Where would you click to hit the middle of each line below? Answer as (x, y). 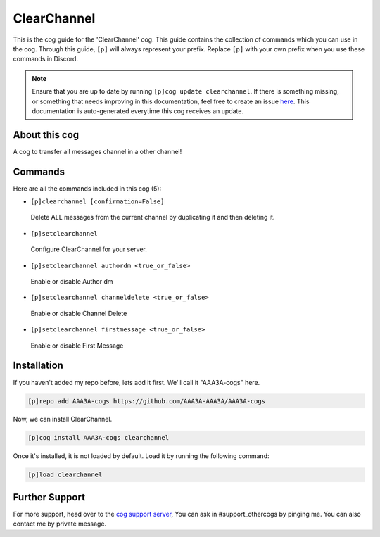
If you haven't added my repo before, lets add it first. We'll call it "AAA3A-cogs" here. (137, 382)
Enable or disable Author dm (72, 282)
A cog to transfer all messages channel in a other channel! (97, 151)
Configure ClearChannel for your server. (89, 249)
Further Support (49, 497)
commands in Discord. (46, 59)
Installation (38, 366)
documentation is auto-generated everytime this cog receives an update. (138, 111)
